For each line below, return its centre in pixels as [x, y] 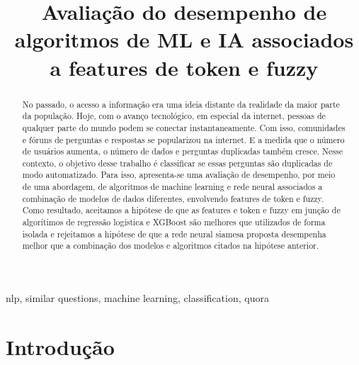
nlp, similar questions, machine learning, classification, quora [137, 298]
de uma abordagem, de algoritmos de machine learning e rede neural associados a [172, 187]
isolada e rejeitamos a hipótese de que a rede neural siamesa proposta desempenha [174, 234]
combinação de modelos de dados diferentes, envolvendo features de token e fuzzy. [173, 198]
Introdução [60, 346]
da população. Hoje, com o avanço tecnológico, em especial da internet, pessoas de [174, 116]
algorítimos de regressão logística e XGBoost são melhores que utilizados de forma [174, 222]
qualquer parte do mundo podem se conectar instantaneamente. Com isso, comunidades [184, 127]
